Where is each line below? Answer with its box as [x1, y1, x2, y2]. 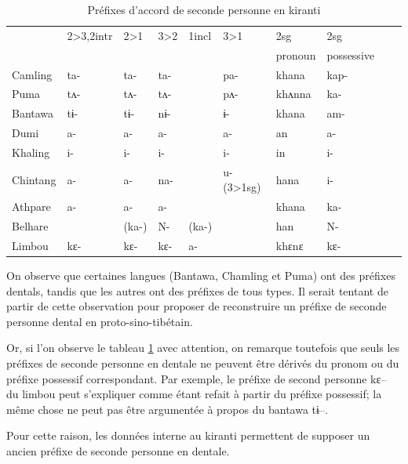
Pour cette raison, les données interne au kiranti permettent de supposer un [6, 427, 370, 444]
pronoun [275, 46, 316, 63]
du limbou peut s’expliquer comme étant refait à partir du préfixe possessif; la [6, 386, 382, 402]
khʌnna [275, 85, 311, 102]
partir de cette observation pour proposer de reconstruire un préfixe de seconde [6, 298, 387, 314]
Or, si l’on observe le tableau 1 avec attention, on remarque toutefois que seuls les [6, 339, 400, 356]
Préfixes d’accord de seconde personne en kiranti [87, 2, 321, 17]
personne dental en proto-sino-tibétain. [6, 313, 193, 329]
